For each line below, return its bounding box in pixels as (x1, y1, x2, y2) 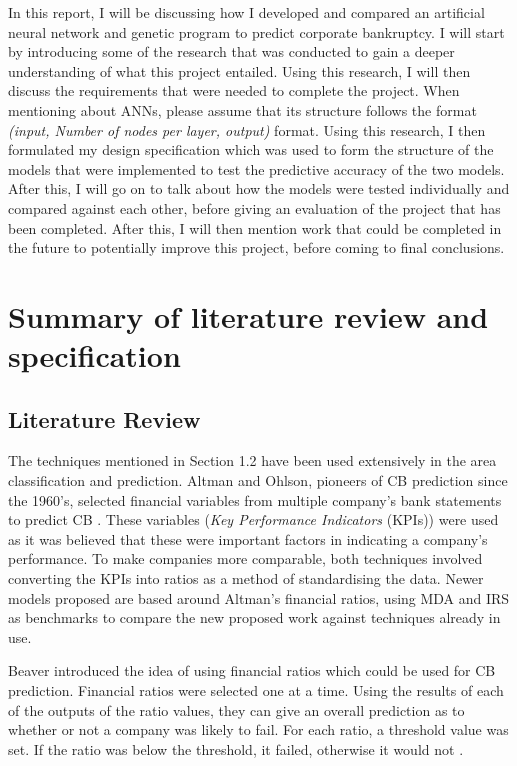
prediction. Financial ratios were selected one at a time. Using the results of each (8, 680, 504, 701)
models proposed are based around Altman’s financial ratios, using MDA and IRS (8, 587, 510, 608)
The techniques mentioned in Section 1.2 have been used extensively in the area (8, 450, 497, 471)
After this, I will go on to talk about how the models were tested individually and (8, 178, 510, 199)
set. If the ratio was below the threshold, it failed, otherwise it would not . (8, 738, 464, 759)
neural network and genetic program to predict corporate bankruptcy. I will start (8, 21, 505, 42)
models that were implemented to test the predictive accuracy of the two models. (8, 158, 505, 179)
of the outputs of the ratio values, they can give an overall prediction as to (8, 699, 465, 720)
